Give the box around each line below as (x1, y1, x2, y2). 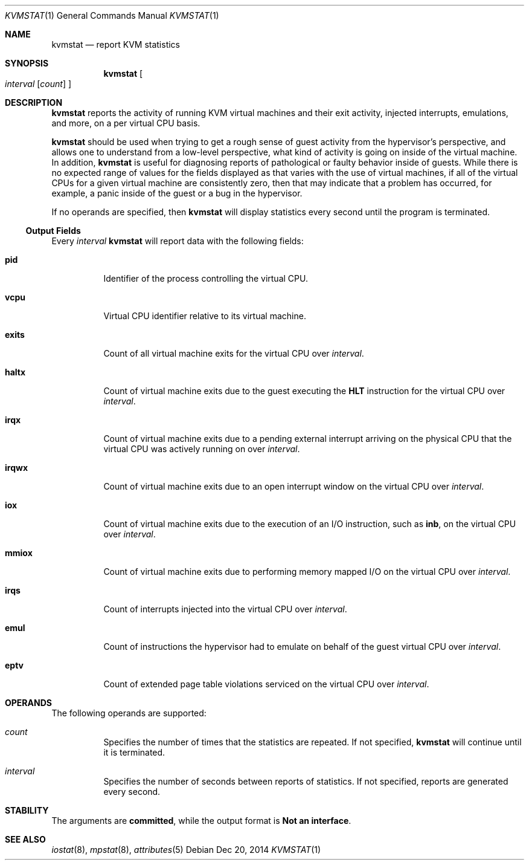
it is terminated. (103, 747, 165, 757)
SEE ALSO (5, 834, 46, 844)
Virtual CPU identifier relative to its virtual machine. (103, 311, 306, 321)
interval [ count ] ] (5, 79, 72, 89)
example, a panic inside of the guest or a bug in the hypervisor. (51, 188, 303, 198)
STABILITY (5, 805, 49, 815)
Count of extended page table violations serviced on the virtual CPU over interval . (103, 679, 429, 689)
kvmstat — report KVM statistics (51, 39, 181, 50)
